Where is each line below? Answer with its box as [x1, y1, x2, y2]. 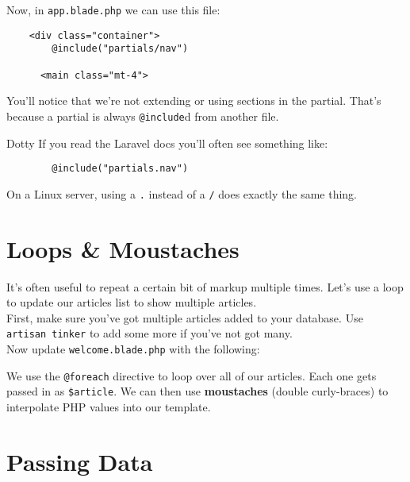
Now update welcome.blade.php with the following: [6, 341, 260, 357]
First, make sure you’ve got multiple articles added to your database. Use [6, 309, 363, 326]
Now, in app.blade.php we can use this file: [6, 2, 220, 17]
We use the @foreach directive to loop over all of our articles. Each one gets [6, 367, 377, 384]
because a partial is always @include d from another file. [6, 107, 279, 124]
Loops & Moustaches [6, 232, 239, 264]
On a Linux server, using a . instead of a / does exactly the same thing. [6, 185, 357, 202]
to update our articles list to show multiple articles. [6, 294, 257, 310]
